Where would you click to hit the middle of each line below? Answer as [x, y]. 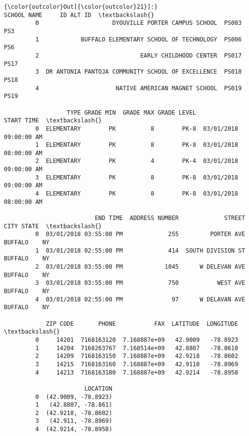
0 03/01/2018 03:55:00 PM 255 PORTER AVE [140, 234]
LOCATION [98, 388]
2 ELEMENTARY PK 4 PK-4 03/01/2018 [137, 161]
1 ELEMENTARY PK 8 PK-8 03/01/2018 [137, 145]
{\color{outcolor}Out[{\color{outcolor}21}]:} [81, 7]
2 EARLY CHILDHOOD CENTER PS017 [138, 55]
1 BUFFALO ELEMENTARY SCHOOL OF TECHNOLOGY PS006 [138, 39]
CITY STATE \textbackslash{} [53, 226]
